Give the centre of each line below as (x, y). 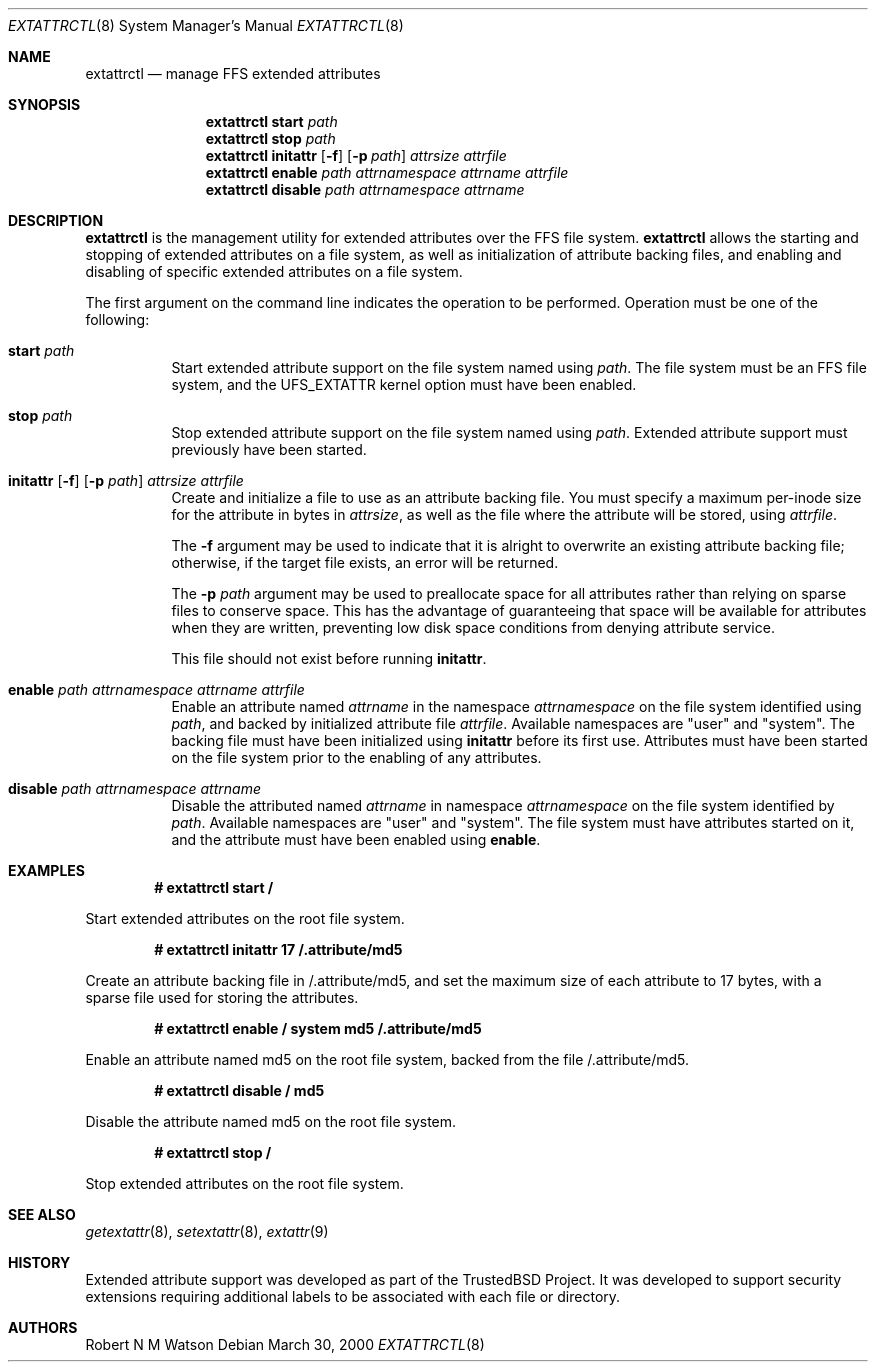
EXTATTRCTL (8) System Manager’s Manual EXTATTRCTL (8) (206, 25)
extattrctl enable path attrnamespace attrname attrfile (387, 172)
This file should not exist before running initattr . (329, 658)
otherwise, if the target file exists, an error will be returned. (365, 562)
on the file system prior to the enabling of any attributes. (356, 757)
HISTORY (39, 1262)
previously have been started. (269, 449)
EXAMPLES (46, 870)
